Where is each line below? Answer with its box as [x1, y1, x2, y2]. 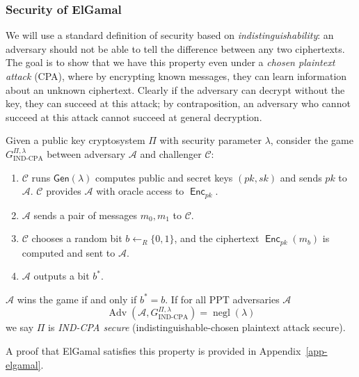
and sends [280, 170, 322, 184]
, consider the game [270, 133, 353, 147]
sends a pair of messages [33, 207, 138, 222]
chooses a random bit [31, 231, 122, 246]
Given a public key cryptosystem [6, 133, 145, 147]
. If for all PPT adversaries [165, 291, 280, 306]
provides [46, 184, 81, 198]
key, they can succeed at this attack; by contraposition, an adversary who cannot [6, 96, 351, 111]
